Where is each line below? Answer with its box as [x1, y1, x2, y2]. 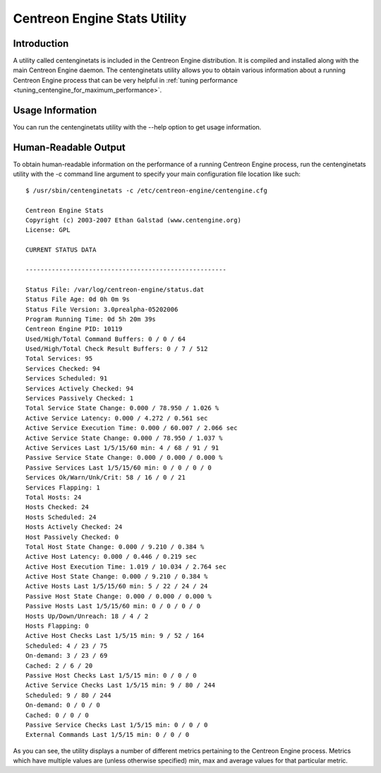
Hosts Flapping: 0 [25, 622, 90, 630]
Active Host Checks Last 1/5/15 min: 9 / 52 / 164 [25, 632, 205, 640]
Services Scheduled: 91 [25, 375, 108, 383]
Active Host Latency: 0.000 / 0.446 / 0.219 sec [25, 552, 197, 561]
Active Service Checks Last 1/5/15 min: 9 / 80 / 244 [25, 681, 215, 690]
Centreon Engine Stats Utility [13, 11, 187, 26]
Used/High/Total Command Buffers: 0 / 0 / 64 [25, 335, 186, 343]
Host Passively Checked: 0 [25, 533, 119, 541]
